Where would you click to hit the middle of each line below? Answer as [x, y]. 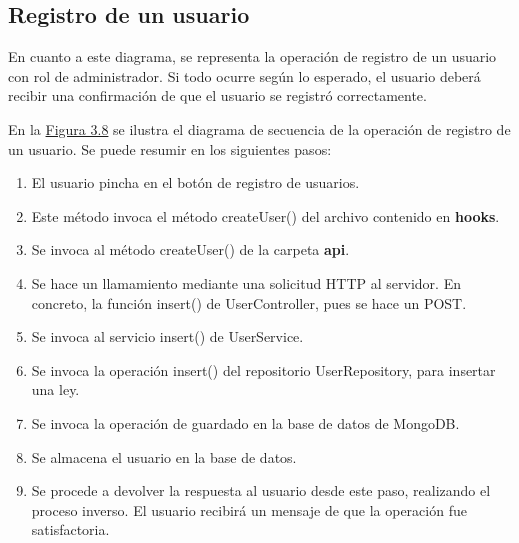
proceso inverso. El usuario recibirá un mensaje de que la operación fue [249, 509]
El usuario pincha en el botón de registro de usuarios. [195, 182]
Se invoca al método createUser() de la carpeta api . [190, 249]
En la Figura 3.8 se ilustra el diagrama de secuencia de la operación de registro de [259, 128]
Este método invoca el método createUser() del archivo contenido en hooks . [265, 215]
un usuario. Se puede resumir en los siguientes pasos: [170, 148]
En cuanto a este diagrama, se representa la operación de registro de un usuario [252, 56]
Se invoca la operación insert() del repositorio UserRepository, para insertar [263, 369]
